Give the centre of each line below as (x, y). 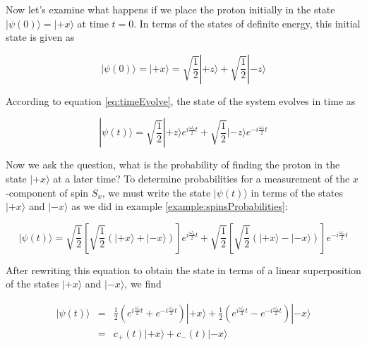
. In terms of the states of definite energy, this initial (247, 23)
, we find (143, 284)
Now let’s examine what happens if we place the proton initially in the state (170, 9)
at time (93, 23)
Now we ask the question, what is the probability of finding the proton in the (173, 165)
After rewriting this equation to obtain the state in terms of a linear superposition (183, 270)
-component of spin (47, 192)
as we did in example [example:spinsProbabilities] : (180, 206)
